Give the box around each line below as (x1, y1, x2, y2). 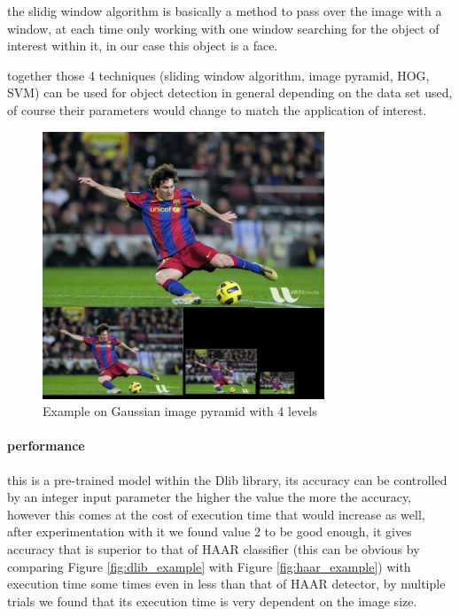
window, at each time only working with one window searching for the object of (7, 19, 440, 37)
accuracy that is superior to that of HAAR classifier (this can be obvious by (7, 540, 420, 558)
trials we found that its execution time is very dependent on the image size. (7, 591, 417, 610)
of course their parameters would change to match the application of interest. (7, 100, 427, 119)
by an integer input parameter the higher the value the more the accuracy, (7, 488, 412, 506)
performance (7, 436, 85, 455)
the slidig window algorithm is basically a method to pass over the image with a (7, 2, 442, 19)
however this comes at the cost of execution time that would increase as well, (7, 504, 425, 523)
